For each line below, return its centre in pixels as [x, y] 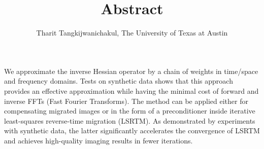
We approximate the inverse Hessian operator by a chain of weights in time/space [131, 71]
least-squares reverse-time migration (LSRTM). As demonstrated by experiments [130, 120]
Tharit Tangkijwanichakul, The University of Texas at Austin [132, 33]
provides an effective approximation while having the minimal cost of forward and [131, 90]
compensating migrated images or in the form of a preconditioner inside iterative [130, 111]
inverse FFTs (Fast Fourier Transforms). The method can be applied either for [126, 101]
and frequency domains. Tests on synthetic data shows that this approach [119, 81]
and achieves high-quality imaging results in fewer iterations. [98, 140]
